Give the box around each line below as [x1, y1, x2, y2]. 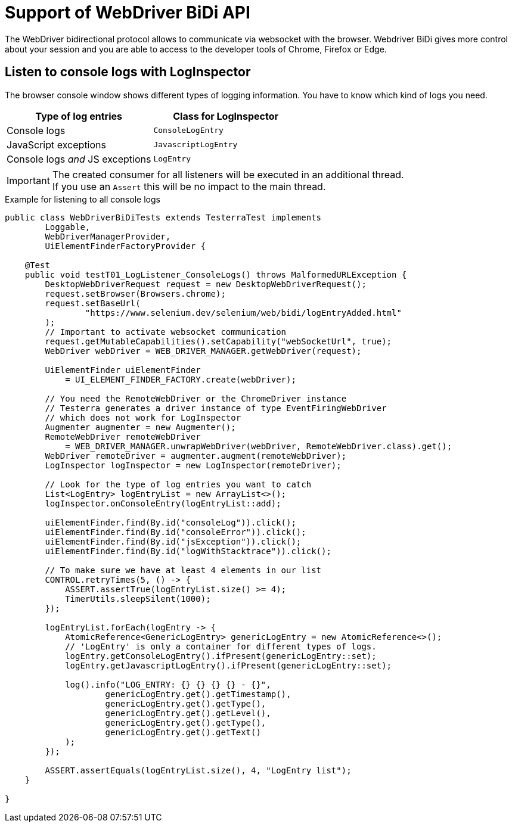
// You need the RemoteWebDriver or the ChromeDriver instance [45, 393, 347, 403]
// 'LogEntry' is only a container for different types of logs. [65, 641, 377, 651]
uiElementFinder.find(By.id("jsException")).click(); [45, 536, 302, 546]
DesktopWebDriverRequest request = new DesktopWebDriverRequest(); [45, 279, 367, 289]
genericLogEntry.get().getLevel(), [105, 708, 271, 718]
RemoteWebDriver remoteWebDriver [45, 431, 201, 442]
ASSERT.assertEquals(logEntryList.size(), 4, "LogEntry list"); [45, 765, 352, 775]
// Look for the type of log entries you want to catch [45, 479, 312, 489]
